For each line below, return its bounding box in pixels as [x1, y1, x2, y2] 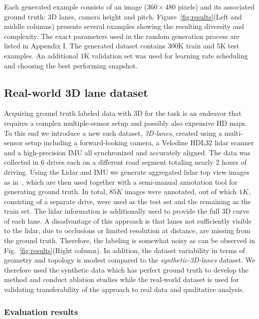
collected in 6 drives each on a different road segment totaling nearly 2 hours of [4, 157, 247, 167]
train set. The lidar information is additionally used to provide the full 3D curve [4, 206, 250, 216]
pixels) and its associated [178, 1, 255, 11]
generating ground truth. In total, [4, 186, 107, 197]
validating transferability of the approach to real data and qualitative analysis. [4, 284, 245, 295]
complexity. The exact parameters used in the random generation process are [4, 30, 240, 41]
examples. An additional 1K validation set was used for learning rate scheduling [4, 50, 248, 60]
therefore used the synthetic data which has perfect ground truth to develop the [4, 264, 249, 275]
